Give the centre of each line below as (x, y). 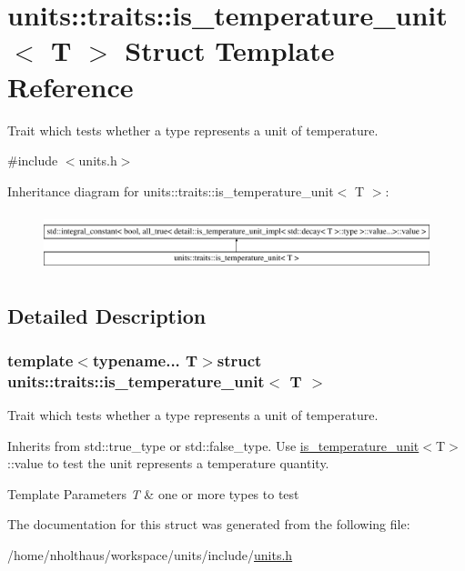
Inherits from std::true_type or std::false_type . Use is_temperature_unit (213, 445)
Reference (71, 86)
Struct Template (230, 50)
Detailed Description (107, 315)
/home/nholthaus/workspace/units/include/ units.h (150, 555)
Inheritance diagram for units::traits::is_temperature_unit (171, 190)
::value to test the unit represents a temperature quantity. (168, 463)
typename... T (145, 360)
